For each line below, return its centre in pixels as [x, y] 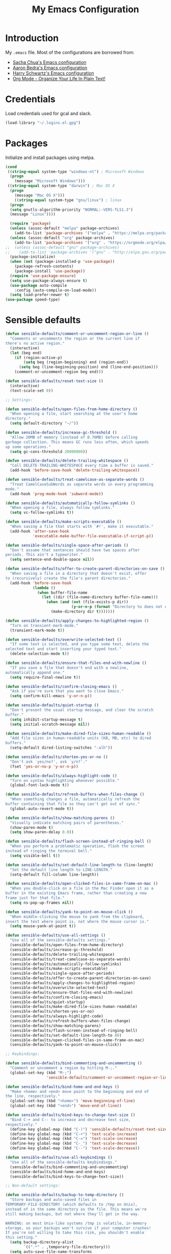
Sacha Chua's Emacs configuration [49, 62]
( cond [11, 167]
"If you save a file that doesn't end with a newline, [69, 668]
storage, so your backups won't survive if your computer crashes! [78, 1228]
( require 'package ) [31, 223]
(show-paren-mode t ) [32, 827]
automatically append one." [35, 673]
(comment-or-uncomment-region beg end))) [59, 372]
